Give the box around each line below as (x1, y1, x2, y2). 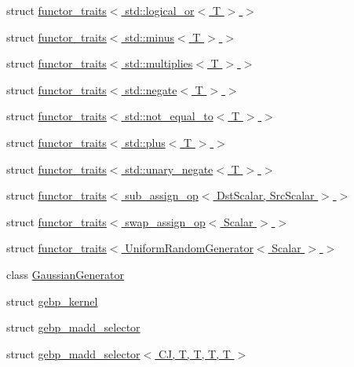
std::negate (125, 81, 177, 97)
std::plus (125, 134, 166, 150)
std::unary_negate (125, 160, 213, 177)
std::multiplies (125, 55, 193, 72)
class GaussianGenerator (6, 266, 124, 282)
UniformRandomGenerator (125, 240, 254, 256)
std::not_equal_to (125, 108, 213, 124)
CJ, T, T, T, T (158, 345, 231, 361)
